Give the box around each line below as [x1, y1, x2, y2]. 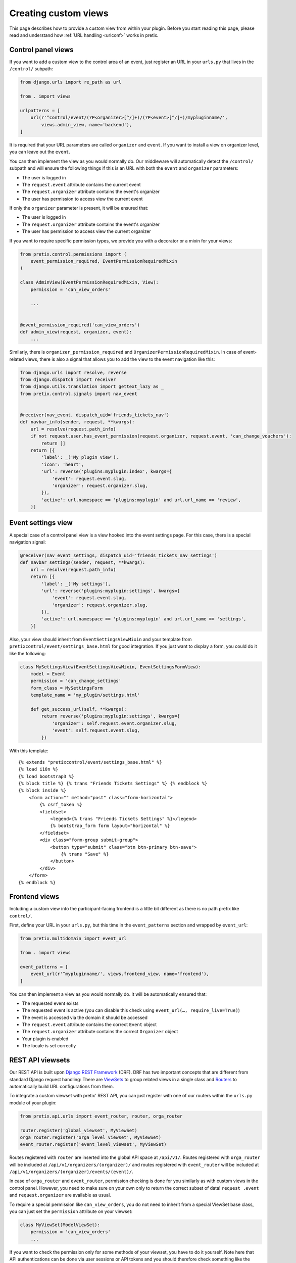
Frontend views [9, 892, 60, 901]
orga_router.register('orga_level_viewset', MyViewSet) [20, 1134, 162, 1140]
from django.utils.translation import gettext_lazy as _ [20, 384, 164, 390]
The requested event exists [22, 1000, 79, 1006]
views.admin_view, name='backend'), [41, 122, 132, 127]
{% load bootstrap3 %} [18, 773, 75, 779]
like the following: [9, 650, 46, 656]
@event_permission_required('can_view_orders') [20, 322, 140, 328]
